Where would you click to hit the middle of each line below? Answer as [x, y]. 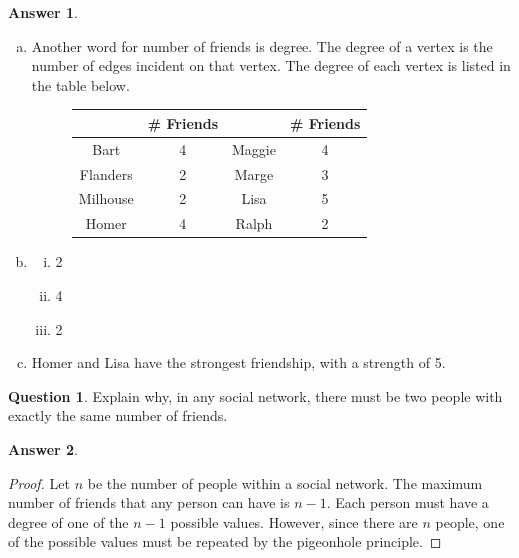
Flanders [106, 173]
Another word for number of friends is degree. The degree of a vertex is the [262, 45]
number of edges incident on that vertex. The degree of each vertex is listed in [271, 65]
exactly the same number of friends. [118, 415]
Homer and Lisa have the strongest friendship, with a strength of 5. [238, 362]
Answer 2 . [43, 448]
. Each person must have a [407, 502]
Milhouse [106, 198]
